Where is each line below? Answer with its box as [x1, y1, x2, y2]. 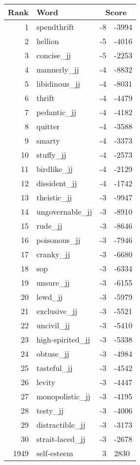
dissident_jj [36, 177, 77, 189]
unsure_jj [36, 277, 70, 288]
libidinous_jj [36, 78, 80, 89]
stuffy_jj [36, 149, 66, 160]
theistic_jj [36, 192, 72, 203]
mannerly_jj [36, 64, 79, 75]
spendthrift [36, 21, 75, 32]
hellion [36, 35, 59, 47]
